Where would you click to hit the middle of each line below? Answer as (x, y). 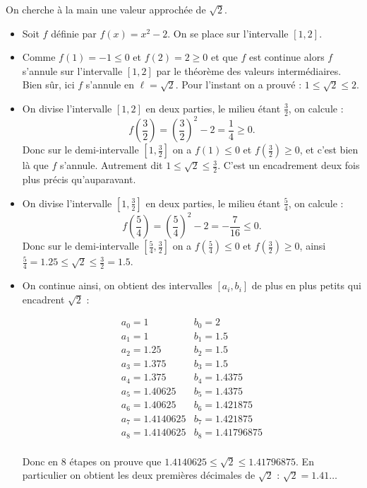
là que (35, 165)
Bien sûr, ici (48, 85)
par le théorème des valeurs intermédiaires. (249, 70)
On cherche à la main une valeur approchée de (106, 9)
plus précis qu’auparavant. (79, 179)
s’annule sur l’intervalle (72, 70)
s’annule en (110, 85)
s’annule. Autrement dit (111, 165)
